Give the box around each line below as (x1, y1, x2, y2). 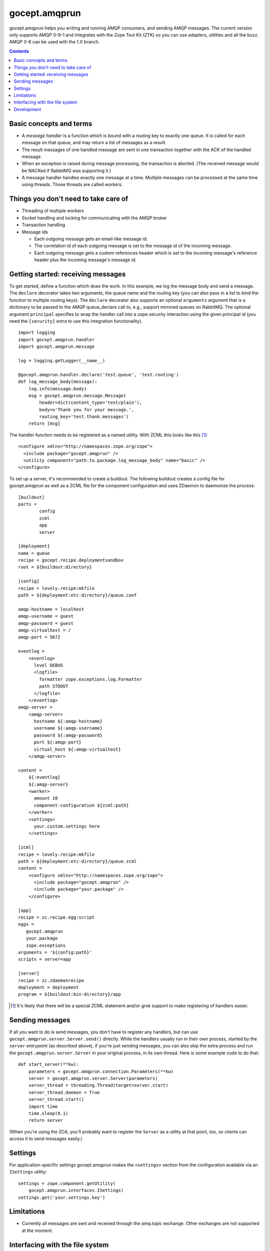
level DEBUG (33, 662, 63, 668)
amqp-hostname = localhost (18, 606, 84, 612)
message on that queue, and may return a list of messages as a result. (21, 140, 167, 146)
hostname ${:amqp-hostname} (33, 719, 102, 724)
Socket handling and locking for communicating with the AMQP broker (21, 215, 167, 221)
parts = (18, 501, 37, 507)
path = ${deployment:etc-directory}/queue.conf (18, 592, 137, 598)
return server (28, 1117, 63, 1123)
